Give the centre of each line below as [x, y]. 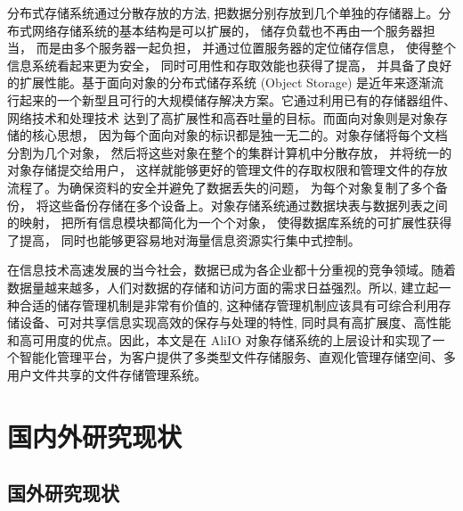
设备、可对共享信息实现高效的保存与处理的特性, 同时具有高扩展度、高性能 [235, 322]
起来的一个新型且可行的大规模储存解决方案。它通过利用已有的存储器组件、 [237, 99]
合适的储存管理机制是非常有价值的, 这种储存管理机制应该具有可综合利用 [229, 305]
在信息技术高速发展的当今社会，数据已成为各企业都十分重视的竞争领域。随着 [231, 270]
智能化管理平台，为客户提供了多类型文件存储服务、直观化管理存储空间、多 [237, 357]
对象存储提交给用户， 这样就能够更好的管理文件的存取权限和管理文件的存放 [227, 170]
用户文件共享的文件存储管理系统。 [107, 374]
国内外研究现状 [95, 436]
